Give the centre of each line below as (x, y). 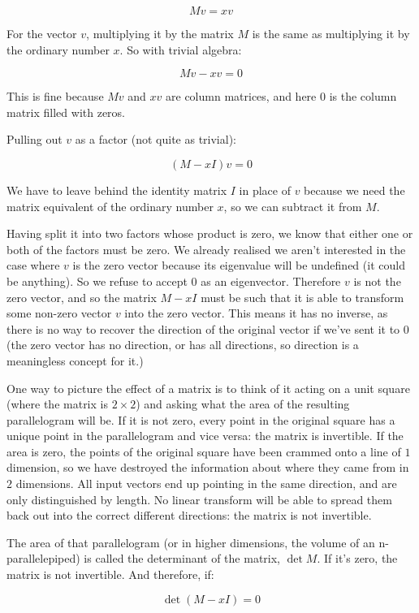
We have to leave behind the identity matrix (117, 190)
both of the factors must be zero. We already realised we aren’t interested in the (206, 249)
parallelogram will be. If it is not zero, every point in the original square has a (201, 419)
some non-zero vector (59, 313)
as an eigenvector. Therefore (271, 281)
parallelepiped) (43, 558)
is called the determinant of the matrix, (182, 558)
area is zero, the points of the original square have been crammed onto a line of (204, 451)
